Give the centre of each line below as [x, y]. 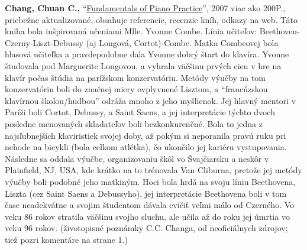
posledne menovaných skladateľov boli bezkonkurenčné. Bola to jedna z [134, 123]
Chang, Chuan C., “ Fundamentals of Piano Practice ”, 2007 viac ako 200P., [145, 8]
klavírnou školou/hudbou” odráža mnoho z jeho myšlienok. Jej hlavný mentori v [151, 100]
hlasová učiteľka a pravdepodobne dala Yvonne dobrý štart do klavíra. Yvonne [147, 54]
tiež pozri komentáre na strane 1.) [66, 239]
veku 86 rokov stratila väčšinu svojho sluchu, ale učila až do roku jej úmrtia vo [147, 216]
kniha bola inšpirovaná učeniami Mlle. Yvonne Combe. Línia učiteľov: [131, 31]
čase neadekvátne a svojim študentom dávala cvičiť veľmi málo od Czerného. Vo [150, 205]
